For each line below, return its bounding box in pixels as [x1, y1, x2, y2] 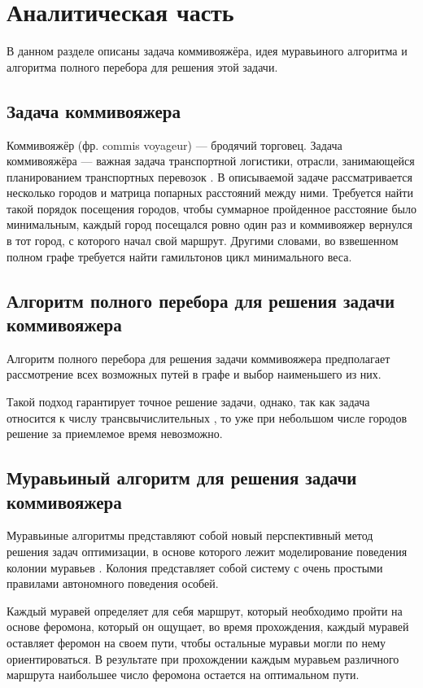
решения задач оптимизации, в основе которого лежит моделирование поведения [7, 543, 408, 560]
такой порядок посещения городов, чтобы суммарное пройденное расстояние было [7, 199, 416, 217]
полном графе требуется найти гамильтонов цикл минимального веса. [7, 248, 352, 265]
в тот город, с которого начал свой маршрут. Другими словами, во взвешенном [7, 232, 399, 249]
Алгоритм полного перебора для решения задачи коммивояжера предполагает [7, 349, 390, 366]
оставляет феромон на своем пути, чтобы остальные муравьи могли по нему [7, 633, 386, 651]
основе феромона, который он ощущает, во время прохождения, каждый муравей [7, 618, 409, 635]
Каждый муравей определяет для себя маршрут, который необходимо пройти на [7, 602, 403, 619]
